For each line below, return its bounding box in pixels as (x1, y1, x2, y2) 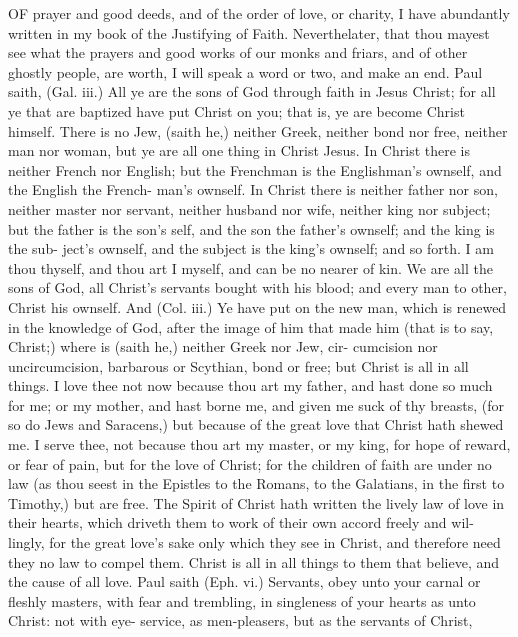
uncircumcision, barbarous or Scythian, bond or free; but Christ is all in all (8, 355, 469, 376)
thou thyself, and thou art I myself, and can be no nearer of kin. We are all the (8, 257, 493, 278)
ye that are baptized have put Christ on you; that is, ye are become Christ (8, 100, 465, 121)
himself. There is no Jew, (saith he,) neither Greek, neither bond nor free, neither (8, 120, 508, 141)
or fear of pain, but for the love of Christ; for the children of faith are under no (8, 453, 492, 474)
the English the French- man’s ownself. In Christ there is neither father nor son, (8, 179, 498, 200)
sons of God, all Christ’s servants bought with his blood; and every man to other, (8, 277, 507, 298)
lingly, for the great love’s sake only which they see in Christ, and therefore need (8, 532, 501, 553)
